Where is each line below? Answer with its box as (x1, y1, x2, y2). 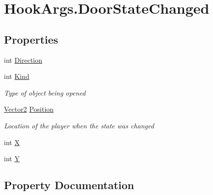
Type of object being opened (4, 87, 86, 97)
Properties (4, 31, 58, 47)
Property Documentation (4, 177, 134, 193)
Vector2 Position (4, 104, 54, 114)
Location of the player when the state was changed (4, 120, 154, 130)
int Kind (4, 71, 29, 81)
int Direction (4, 54, 43, 65)
